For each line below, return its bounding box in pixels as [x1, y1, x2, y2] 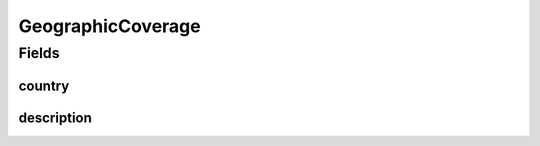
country [18, 77, 70, 94]
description [18, 109, 92, 126]
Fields [18, 44, 60, 62]
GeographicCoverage [18, 15, 201, 37]
